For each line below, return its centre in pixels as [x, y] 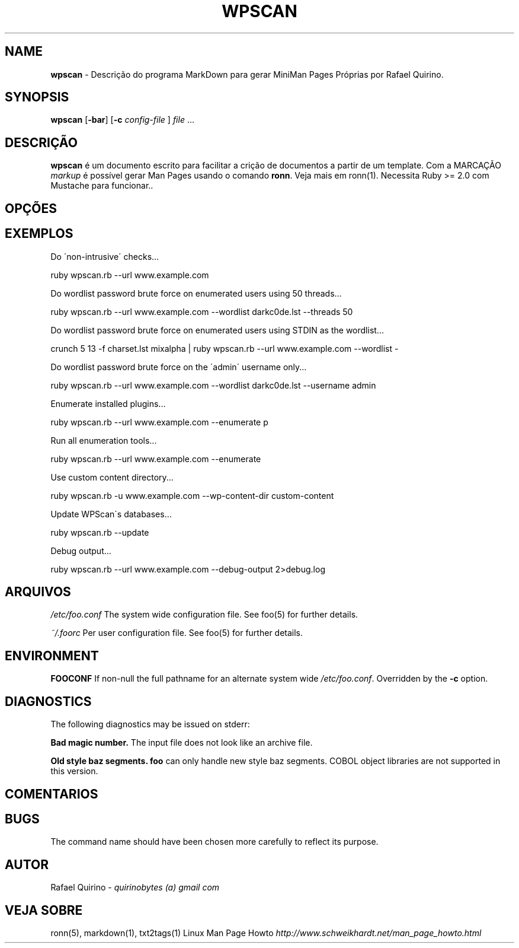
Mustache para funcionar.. [102, 186]
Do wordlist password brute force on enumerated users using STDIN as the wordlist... [217, 330]
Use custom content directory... [112, 477]
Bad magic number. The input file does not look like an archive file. [182, 743]
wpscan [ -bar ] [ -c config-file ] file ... [122, 120]
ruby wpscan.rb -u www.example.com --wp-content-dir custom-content [192, 495]
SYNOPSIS [37, 97]
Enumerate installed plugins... [108, 403]
